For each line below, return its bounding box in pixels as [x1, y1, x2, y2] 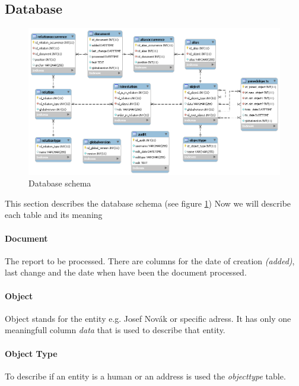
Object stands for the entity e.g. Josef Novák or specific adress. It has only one [5, 312, 291, 324]
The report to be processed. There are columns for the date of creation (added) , [5, 254, 295, 267]
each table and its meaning [5, 208, 103, 221]
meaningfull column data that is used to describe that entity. [5, 324, 225, 336]
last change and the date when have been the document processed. [5, 266, 247, 279]
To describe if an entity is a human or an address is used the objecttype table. [5, 369, 286, 382]
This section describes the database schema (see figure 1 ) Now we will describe [5, 197, 291, 209]
